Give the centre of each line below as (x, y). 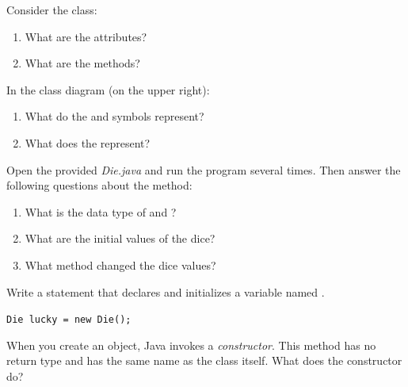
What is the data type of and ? (101, 211)
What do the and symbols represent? (114, 116)
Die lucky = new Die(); (69, 320)
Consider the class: (52, 10)
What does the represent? (88, 142)
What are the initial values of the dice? (120, 238)
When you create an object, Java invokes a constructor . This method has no (191, 345)
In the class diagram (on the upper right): (108, 89)
